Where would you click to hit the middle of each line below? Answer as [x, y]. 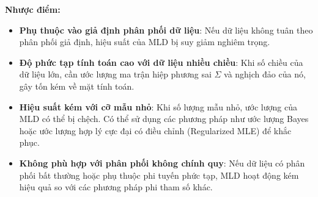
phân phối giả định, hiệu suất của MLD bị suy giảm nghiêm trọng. [145, 42]
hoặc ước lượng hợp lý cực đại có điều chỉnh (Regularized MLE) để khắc [155, 130]
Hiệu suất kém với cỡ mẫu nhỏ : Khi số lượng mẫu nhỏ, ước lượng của [158, 106]
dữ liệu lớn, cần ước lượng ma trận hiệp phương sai [115, 74]
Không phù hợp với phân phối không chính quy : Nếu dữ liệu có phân [162, 163]
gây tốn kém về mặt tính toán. [77, 86]
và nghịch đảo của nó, [265, 74]
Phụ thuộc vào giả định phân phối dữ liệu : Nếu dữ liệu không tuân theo [166, 30]
